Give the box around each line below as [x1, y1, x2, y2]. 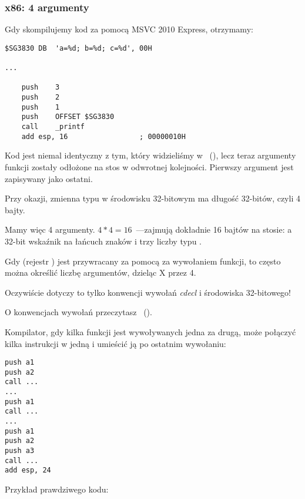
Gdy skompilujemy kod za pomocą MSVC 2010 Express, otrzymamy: [5, 23, 253, 35]
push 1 [21, 103, 60, 111]
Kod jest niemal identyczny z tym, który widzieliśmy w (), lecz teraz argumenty [5, 149, 296, 161]
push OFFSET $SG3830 [21, 113, 115, 121]
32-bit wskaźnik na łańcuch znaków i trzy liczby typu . [5, 234, 202, 247]
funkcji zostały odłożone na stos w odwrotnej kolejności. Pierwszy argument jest [5, 160, 294, 173]
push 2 [21, 93, 60, 102]
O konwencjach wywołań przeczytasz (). [5, 306, 152, 318]
